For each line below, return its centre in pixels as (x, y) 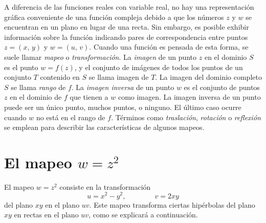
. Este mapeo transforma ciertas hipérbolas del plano (172, 204)
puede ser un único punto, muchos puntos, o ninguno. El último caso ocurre (123, 107)
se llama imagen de (119, 77)
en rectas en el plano (46, 215)
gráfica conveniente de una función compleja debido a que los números (114, 17)
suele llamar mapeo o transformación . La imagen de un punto (101, 57)
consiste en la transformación (105, 186)
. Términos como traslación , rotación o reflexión (186, 117)
